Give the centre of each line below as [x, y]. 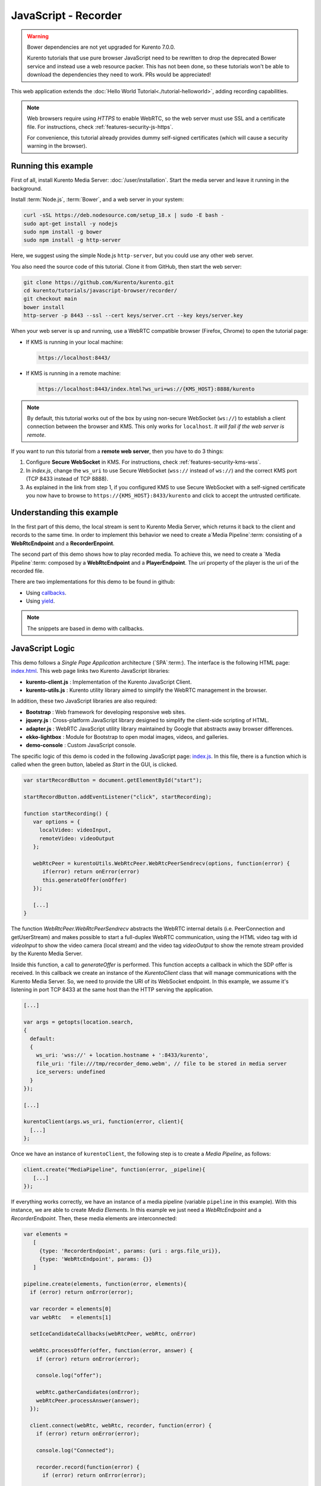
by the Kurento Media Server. [47, 953]
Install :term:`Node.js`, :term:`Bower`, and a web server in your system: [97, 200]
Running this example [52, 166]
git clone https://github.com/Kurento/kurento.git [99, 282]
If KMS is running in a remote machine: [73, 373]
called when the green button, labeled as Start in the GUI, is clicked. [94, 764]
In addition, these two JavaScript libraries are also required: [84, 701]
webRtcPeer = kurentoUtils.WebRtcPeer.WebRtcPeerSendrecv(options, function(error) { [162, 863]
